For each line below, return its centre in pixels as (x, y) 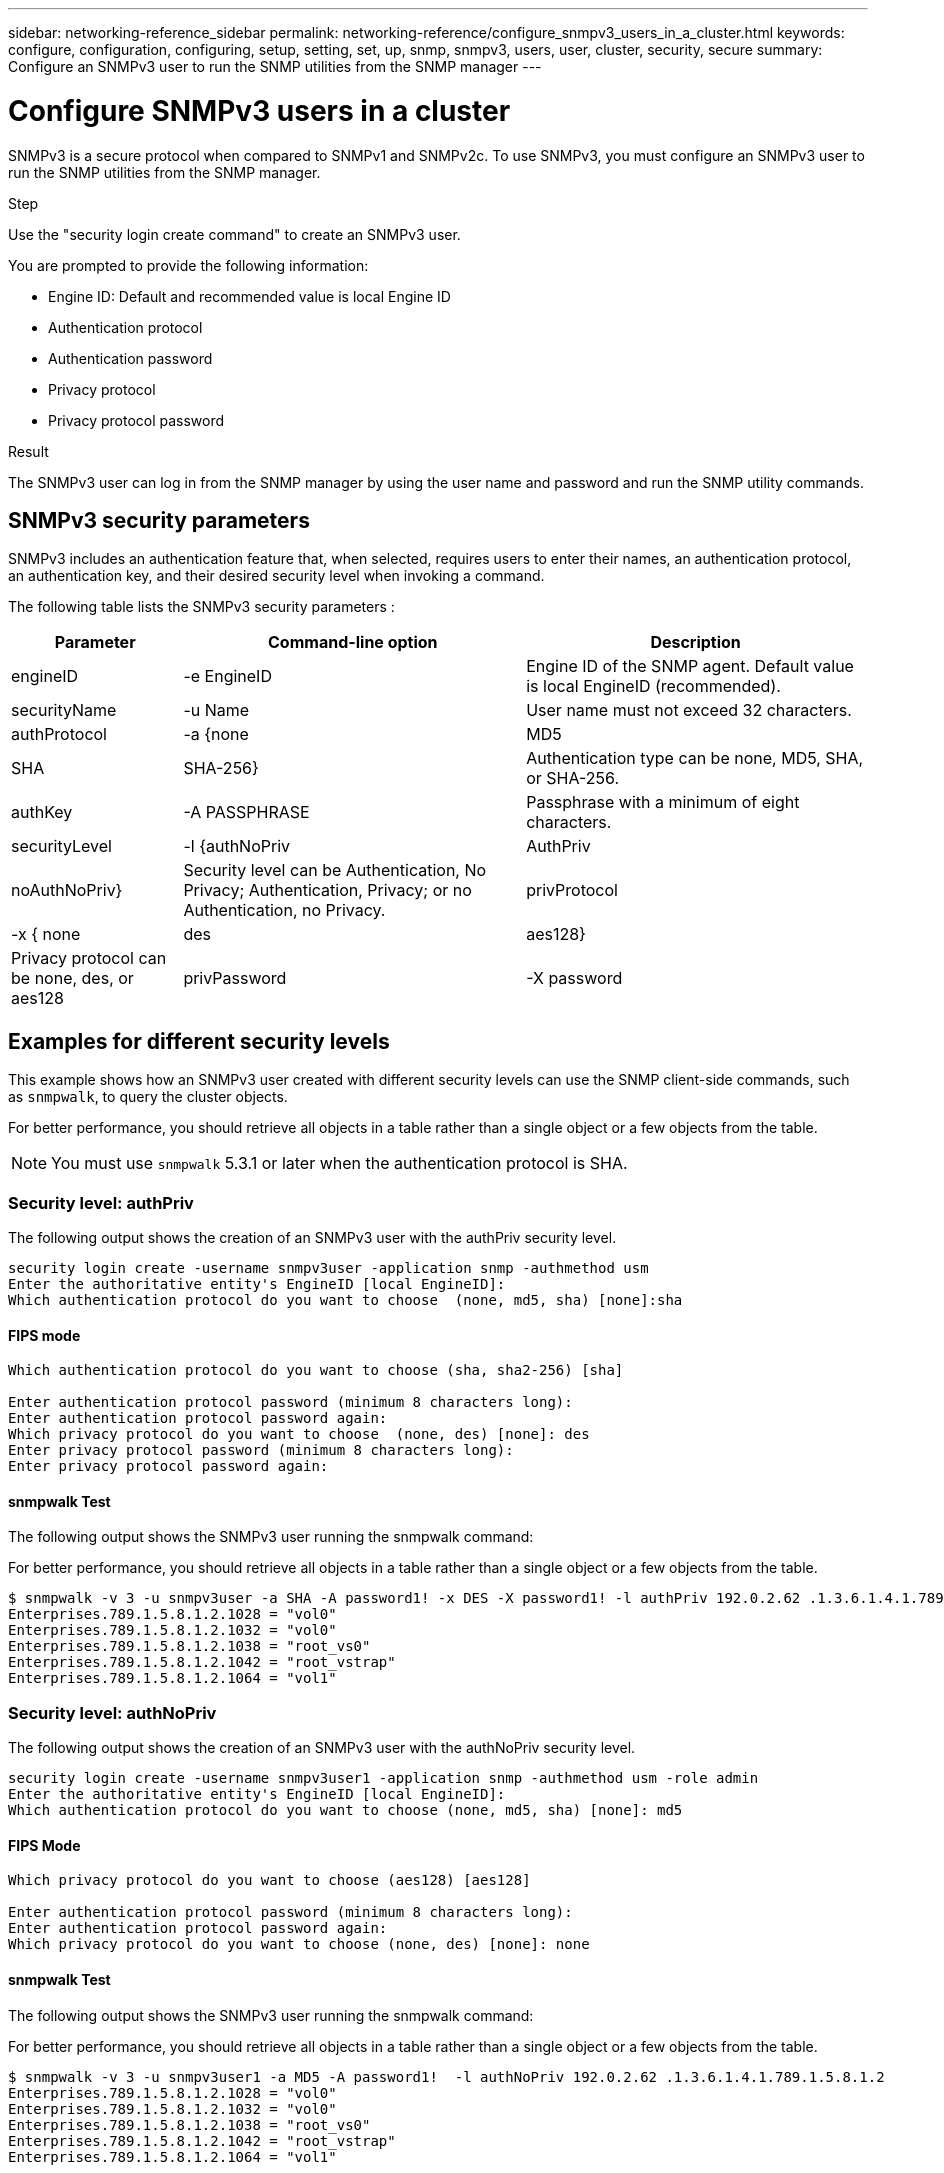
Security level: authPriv (101, 1202)
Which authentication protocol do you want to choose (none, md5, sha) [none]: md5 (345, 1810)
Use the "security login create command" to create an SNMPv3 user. (234, 234)
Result (28, 451)
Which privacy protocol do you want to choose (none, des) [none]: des (299, 1434)
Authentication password (130, 358)
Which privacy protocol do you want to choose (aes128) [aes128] (269, 1880)
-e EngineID (227, 676)
